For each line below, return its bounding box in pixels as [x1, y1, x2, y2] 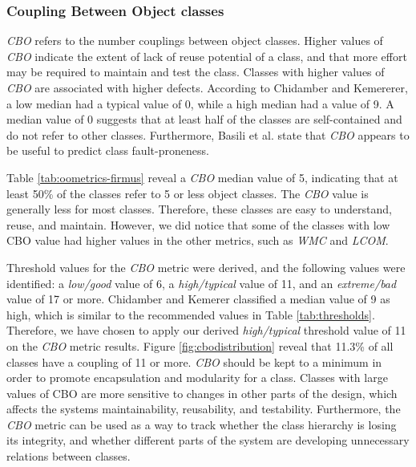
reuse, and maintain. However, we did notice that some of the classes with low [6, 216, 390, 233]
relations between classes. [6, 448, 131, 465]
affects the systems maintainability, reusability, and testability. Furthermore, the [6, 400, 401, 417]
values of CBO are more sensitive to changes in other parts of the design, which [6, 384, 398, 401]
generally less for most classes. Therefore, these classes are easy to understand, [6, 201, 392, 217]
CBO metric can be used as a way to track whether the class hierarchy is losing [6, 416, 397, 432]
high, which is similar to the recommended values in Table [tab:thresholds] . [6, 306, 375, 323]
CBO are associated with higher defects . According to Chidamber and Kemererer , [6, 79, 408, 95]
